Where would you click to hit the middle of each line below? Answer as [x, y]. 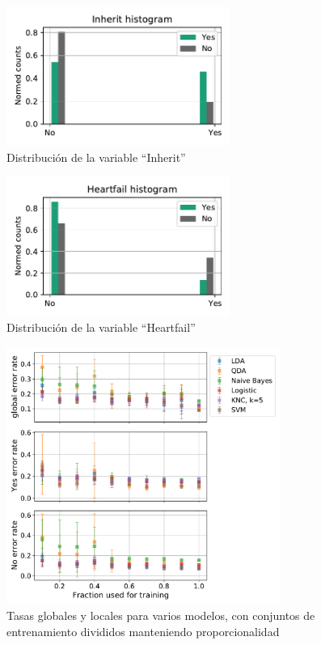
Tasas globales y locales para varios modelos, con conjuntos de [161, 615]
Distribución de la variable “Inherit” [96, 157]
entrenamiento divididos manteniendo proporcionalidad [143, 632]
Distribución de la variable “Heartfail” [101, 327]
